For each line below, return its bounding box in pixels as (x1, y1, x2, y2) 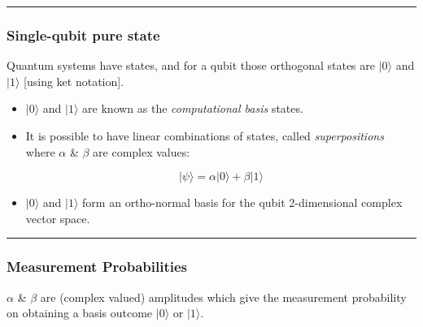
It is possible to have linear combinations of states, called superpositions (25, 127, 384, 144)
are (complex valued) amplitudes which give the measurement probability (40, 288, 407, 305)
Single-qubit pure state (7, 24, 160, 45)
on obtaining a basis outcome (7, 304, 153, 321)
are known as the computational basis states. (82, 100, 303, 117)
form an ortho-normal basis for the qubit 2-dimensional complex (82, 194, 403, 211)
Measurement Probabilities (7, 256, 187, 277)
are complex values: (93, 143, 190, 160)
